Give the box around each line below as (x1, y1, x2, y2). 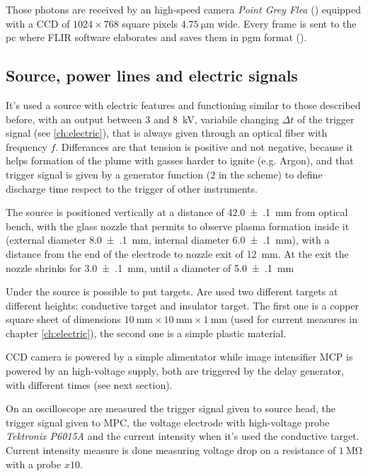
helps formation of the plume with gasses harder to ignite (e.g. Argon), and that (6, 153, 354, 168)
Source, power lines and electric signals (6, 64, 298, 86)
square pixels (122, 16, 178, 30)
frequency (6, 139, 47, 154)
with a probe (6, 456, 62, 471)
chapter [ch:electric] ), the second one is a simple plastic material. (6, 325, 287, 340)
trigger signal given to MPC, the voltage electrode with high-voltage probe (6, 414, 330, 429)
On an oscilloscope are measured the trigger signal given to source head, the (6, 401, 336, 416)
